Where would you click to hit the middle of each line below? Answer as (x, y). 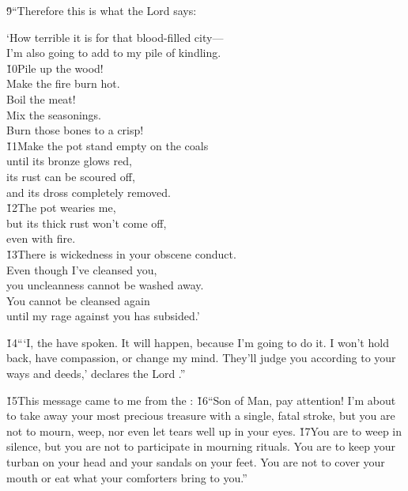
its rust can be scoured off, (71, 176)
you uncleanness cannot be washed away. (105, 285)
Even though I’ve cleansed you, (82, 269)
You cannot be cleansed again (78, 300)
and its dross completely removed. (89, 192)
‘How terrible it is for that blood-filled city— (115, 37)
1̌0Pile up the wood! (55, 68)
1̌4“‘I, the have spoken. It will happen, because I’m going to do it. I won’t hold (198, 342)
